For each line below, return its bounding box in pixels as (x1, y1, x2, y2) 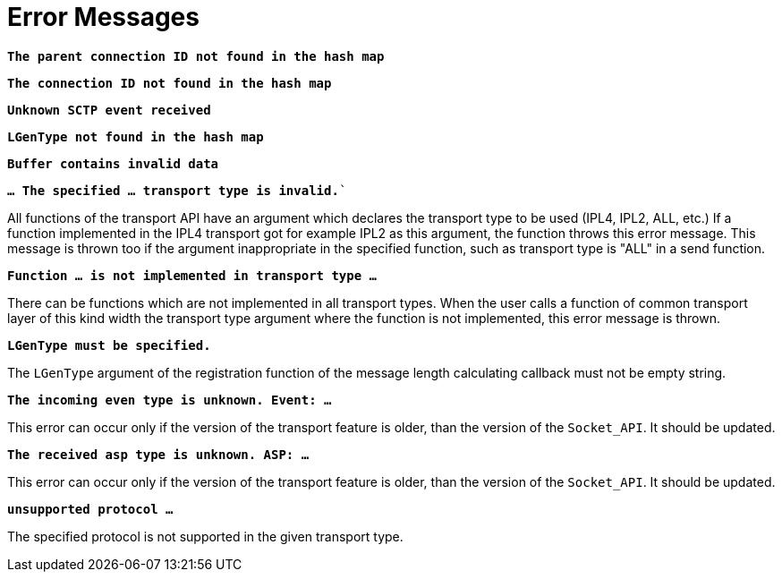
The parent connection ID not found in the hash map (7, 48, 385, 64)
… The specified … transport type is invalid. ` (7, 183, 347, 198)
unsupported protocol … (7, 501, 174, 516)
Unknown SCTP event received (7, 102, 211, 117)
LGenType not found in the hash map (7, 129, 264, 144)
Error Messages (7, 2, 200, 32)
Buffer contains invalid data (7, 156, 219, 171)
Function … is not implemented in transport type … (7, 268, 378, 283)
